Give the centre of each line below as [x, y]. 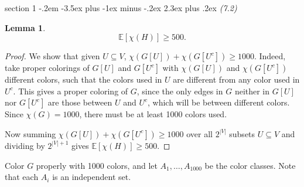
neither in [252, 91]
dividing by [25, 145]
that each [22, 177]
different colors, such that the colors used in [83, 79]
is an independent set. [92, 177]
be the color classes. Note [250, 165]
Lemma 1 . [25, 27]
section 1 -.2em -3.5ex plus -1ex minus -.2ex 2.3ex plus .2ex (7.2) [121, 8]
